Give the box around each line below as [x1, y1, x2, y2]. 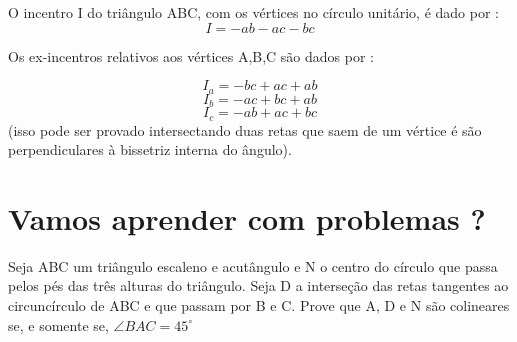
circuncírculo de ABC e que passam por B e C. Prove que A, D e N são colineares [8, 295, 510, 316]
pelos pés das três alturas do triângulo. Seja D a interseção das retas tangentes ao [8, 275, 509, 296]
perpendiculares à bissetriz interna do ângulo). [8, 139, 292, 160]
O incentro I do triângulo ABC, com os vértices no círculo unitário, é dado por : [8, 2, 499, 22]
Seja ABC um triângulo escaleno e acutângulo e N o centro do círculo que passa [8, 255, 498, 276]
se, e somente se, [8, 314, 109, 335]
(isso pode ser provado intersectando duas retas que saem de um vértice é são [8, 119, 482, 140]
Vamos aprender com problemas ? [8, 197, 486, 238]
